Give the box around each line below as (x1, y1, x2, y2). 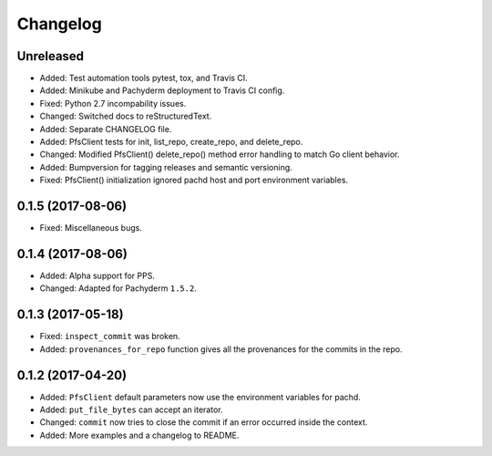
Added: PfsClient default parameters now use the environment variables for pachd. (39, 391, 362, 402)
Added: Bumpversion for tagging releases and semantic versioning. (39, 161, 293, 172)
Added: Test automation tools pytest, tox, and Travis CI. (39, 73, 248, 84)
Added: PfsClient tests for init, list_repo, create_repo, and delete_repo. (39, 137, 303, 148)
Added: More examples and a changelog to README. (39, 430, 240, 440)
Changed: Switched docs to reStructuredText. (39, 110, 212, 122)
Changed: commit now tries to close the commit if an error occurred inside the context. (39, 417, 368, 428)
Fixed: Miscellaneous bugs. (39, 223, 143, 233)
